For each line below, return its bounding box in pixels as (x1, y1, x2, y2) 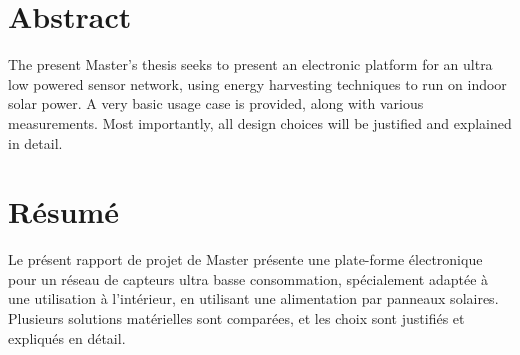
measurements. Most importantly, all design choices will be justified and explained (8, 112, 512, 133)
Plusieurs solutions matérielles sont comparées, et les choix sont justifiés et (8, 308, 465, 328)
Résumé (8, 191, 120, 232)
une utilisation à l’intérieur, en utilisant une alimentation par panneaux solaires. (8, 288, 499, 309)
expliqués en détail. (8, 327, 126, 348)
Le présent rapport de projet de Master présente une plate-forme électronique (8, 249, 483, 270)
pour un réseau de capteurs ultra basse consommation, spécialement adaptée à (8, 268, 489, 289)
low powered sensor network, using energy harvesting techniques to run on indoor (8, 73, 507, 94)
